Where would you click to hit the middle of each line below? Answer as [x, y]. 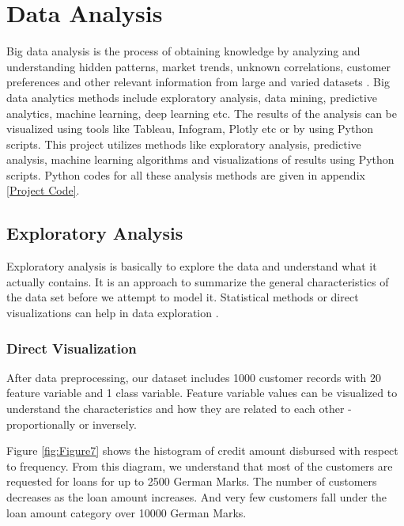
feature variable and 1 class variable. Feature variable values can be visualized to [202, 393]
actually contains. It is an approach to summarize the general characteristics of [198, 281]
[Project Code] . [43, 190]
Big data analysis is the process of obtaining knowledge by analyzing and [183, 51]
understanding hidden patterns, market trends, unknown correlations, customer [199, 66]
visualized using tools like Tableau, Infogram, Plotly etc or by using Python [190, 129]
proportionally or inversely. [72, 424]
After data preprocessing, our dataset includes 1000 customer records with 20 [194, 377]
